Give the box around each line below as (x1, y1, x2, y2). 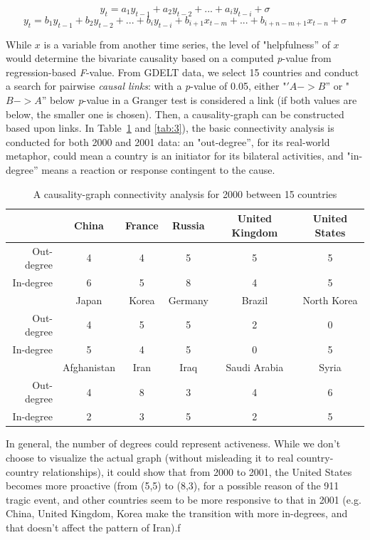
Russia (172, 217, 205, 232)
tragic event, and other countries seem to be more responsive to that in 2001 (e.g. (6, 492, 361, 507)
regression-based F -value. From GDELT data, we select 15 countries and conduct (6, 64, 359, 79)
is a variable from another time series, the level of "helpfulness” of (43, 36, 330, 51)
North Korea (302, 292, 358, 307)
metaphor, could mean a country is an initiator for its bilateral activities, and (6, 148, 344, 163)
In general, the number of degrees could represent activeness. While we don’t (6, 436, 341, 451)
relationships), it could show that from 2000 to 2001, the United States (42, 464, 352, 479)
